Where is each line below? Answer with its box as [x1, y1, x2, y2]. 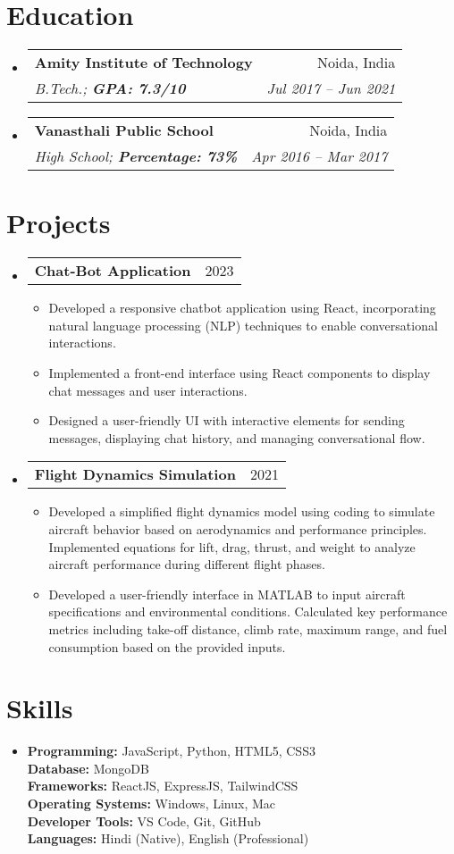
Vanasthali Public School [34, 120, 214, 141]
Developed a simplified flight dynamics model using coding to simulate [48, 502, 435, 521]
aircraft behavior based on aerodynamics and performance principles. [48, 520, 427, 538]
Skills [6, 690, 73, 726]
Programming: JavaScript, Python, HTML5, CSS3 [27, 741, 315, 760]
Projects [6, 205, 111, 241]
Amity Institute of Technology [34, 52, 253, 73]
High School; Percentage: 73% [34, 146, 238, 167]
